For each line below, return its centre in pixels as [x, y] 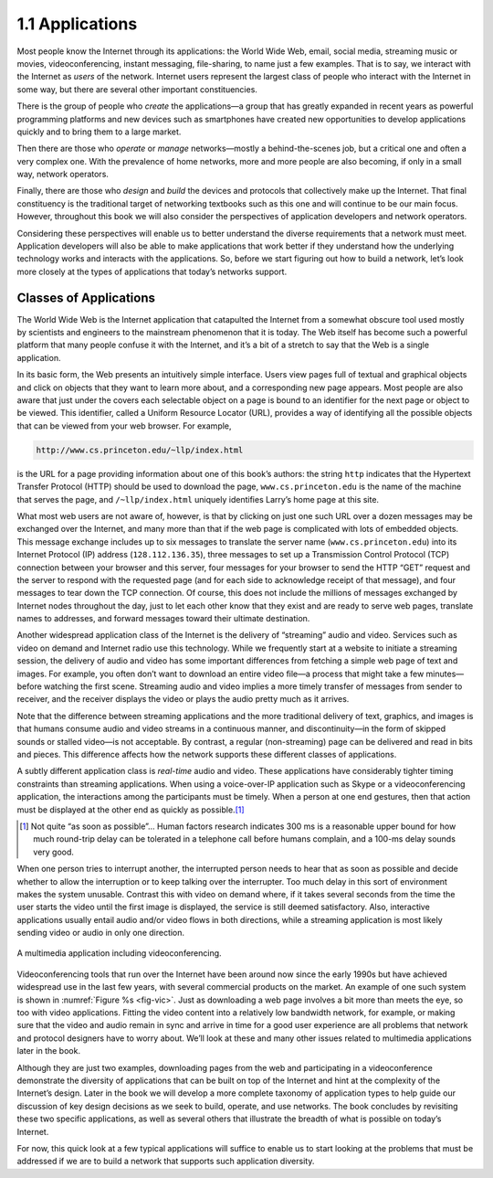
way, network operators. [63, 175]
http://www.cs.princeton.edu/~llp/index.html [140, 450]
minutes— [445, 674]
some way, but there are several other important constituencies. [137, 89]
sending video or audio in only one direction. [101, 933]
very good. [54, 852]
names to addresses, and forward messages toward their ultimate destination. [163, 619]
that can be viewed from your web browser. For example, [124, 426]
